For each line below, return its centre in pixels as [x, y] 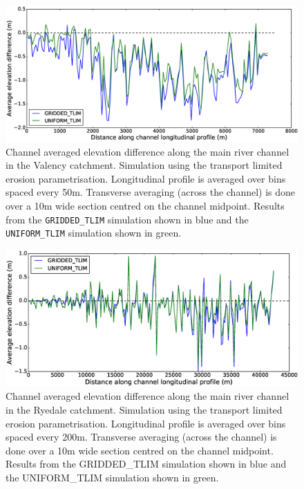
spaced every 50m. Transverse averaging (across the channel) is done [151, 192]
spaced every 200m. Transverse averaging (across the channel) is [141, 437]
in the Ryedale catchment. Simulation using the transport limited [144, 410]
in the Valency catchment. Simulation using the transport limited [144, 165]
